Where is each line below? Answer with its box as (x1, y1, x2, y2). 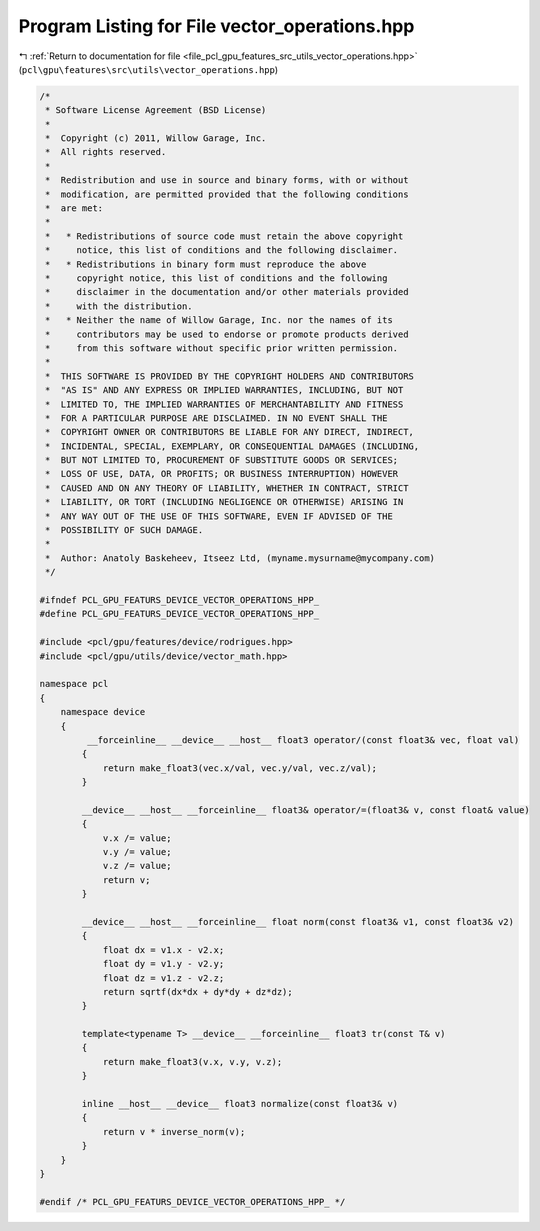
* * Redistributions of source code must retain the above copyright (45, 230, 404, 242)
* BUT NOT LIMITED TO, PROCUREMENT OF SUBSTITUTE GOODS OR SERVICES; (45, 455, 399, 466)
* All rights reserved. (45, 146, 167, 158)
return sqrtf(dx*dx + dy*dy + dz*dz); (102, 986, 294, 997)
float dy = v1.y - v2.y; (102, 958, 225, 970)
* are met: (45, 203, 104, 214)
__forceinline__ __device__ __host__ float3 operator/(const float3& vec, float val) (86, 734, 520, 745)
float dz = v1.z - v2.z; (102, 972, 225, 984)
